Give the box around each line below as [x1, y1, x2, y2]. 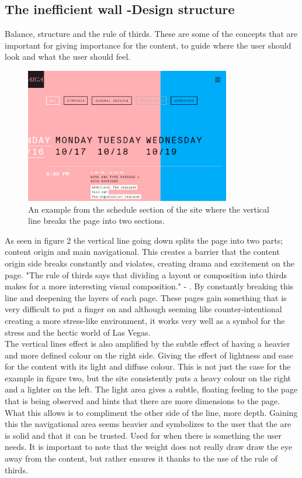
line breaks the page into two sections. [28, 214, 165, 227]
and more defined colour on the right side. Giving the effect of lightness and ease [5, 349, 294, 361]
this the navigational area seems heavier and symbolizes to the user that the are [5, 418, 291, 430]
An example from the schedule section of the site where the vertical [28, 203, 269, 215]
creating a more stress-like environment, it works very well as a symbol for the [5, 314, 285, 326]
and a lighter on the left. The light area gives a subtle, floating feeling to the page [5, 383, 298, 395]
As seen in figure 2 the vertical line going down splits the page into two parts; [5, 234, 283, 246]
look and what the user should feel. [5, 50, 131, 63]
